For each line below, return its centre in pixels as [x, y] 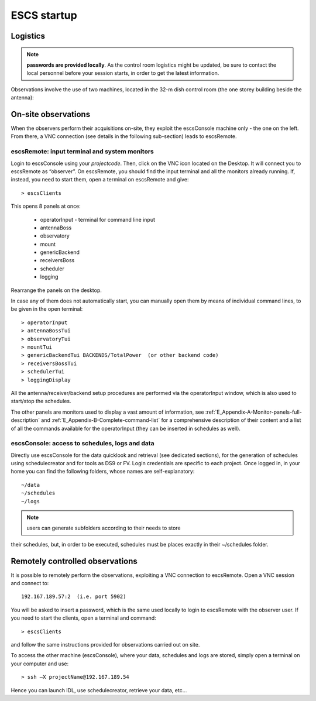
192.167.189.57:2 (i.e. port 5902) [74, 597]
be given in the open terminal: [47, 309]
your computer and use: [40, 664]
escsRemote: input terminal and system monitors [83, 152]
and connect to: [30, 583]
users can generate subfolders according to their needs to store [104, 528]
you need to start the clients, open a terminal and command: [83, 618]
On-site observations [51, 114]
